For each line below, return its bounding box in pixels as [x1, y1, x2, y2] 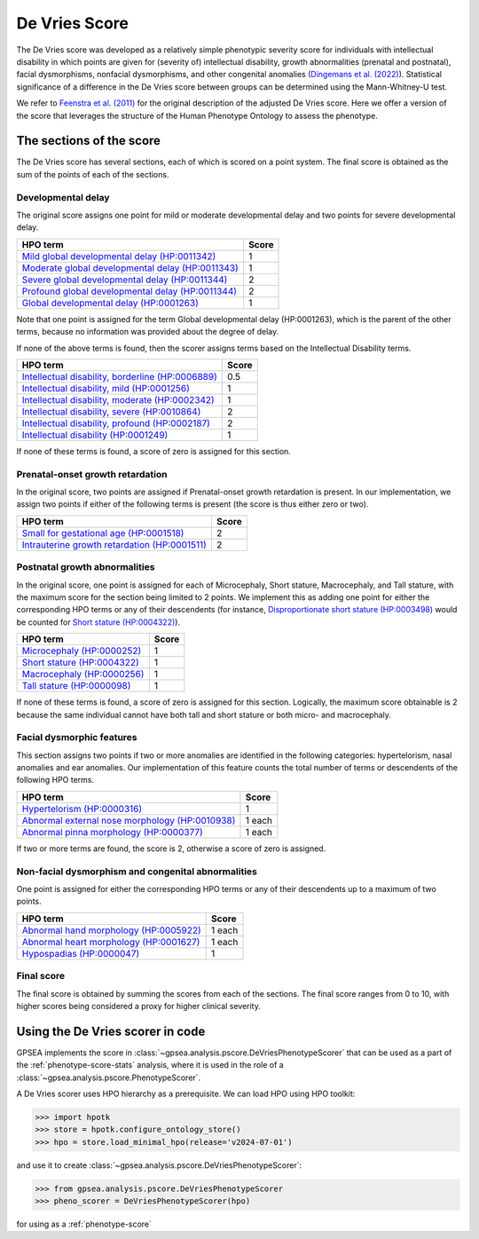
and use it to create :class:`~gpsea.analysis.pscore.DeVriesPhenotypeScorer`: [16, 1159, 302, 1171]
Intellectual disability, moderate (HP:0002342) [21, 393, 215, 406]
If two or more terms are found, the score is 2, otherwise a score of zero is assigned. [16, 843, 326, 854]
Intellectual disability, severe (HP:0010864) [21, 405, 201, 417]
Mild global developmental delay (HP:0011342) [21, 249, 216, 262]
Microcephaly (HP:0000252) [21, 644, 142, 657]
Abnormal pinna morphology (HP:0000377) [21, 825, 203, 838]
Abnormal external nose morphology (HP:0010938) [21, 814, 236, 826]
